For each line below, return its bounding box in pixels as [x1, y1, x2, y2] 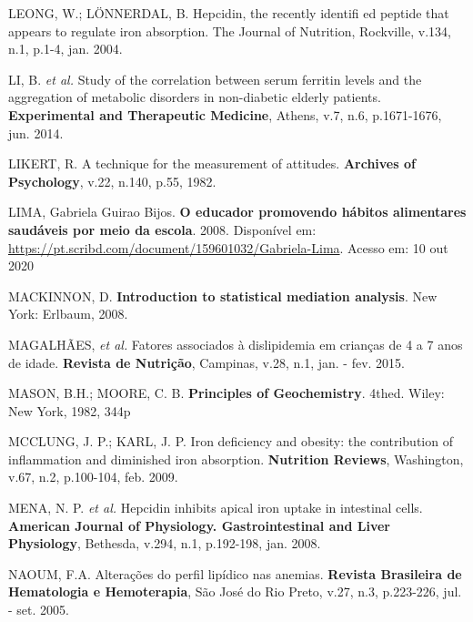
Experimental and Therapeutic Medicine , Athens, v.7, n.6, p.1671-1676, [8, 105, 442, 124]
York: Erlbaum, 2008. [8, 304, 128, 323]
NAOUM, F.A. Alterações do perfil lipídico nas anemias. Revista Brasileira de [8, 564, 462, 583]
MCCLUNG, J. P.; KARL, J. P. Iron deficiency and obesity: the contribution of [8, 432, 453, 451]
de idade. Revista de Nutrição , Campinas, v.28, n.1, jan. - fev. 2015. [8, 352, 405, 372]
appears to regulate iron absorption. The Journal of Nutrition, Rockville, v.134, [8, 21, 451, 40]
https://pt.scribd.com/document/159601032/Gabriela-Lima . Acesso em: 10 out [8, 238, 448, 257]
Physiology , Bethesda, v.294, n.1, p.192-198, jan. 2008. [8, 534, 321, 553]
